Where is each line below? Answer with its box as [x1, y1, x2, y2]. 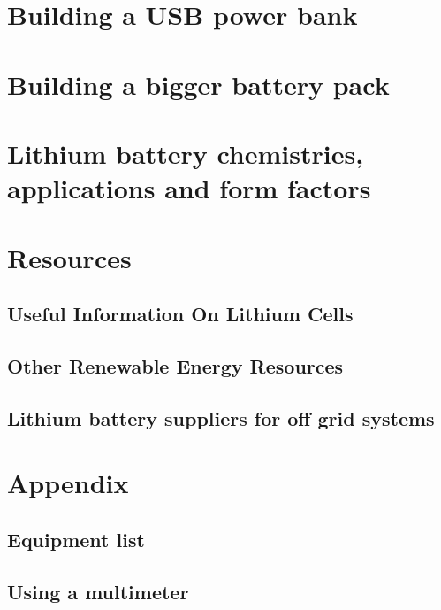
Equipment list [7, 525, 145, 552]
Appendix [7, 465, 129, 501]
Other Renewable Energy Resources [7, 351, 344, 379]
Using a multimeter [7, 577, 189, 605]
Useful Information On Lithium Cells [7, 300, 354, 328]
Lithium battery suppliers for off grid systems [7, 404, 435, 431]
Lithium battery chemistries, [7, 135, 364, 171]
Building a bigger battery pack [7, 66, 390, 102]
